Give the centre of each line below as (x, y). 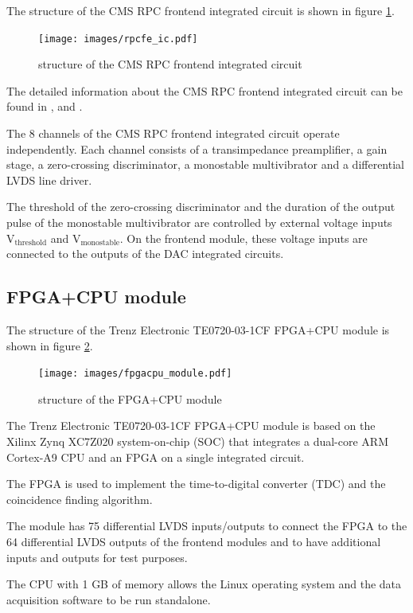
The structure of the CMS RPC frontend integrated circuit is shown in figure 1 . (201, 10)
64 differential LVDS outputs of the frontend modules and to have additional (194, 541)
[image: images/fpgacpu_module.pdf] (135, 374)
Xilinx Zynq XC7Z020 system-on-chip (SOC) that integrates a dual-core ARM (197, 441)
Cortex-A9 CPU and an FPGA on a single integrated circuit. (156, 457)
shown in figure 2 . (50, 345)
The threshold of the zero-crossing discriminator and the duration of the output (201, 207)
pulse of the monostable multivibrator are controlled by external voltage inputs (199, 222)
